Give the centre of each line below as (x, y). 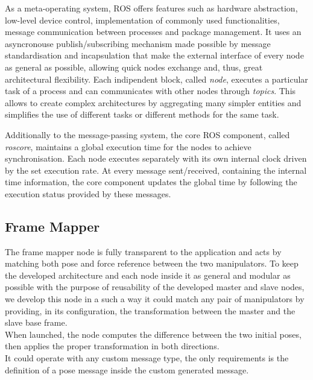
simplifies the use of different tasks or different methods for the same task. (142, 114)
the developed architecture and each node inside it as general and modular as (148, 275)
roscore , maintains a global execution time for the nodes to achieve (128, 146)
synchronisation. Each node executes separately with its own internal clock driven (156, 158)
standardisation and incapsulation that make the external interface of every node (154, 55)
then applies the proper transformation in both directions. (112, 346)
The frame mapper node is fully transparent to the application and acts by (143, 251)
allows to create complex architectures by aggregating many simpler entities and (153, 102)
